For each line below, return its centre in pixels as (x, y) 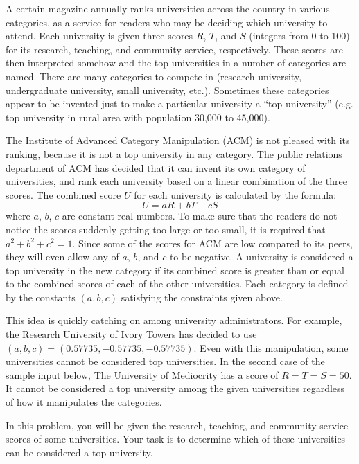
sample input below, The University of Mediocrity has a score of (142, 374)
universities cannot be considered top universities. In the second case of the (165, 361)
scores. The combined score (63, 194)
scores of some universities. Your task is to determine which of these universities (176, 439)
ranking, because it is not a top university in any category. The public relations (174, 153)
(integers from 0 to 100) (299, 36)
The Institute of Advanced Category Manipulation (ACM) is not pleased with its (178, 140)
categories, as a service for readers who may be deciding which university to (167, 22)
